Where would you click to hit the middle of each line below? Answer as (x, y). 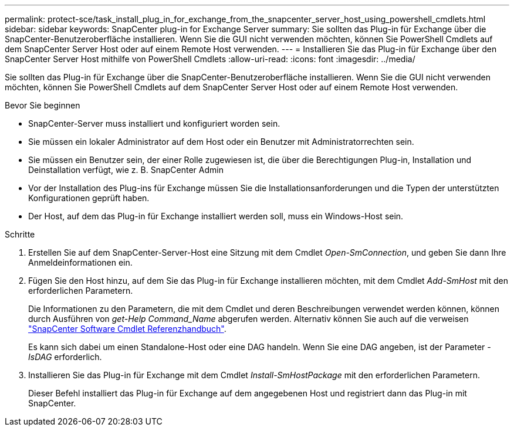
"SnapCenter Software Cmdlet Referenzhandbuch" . (127, 329)
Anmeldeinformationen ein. (80, 262)
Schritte (20, 234)
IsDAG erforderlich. (65, 357)
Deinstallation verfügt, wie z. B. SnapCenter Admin (126, 170)
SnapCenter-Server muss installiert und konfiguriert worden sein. (154, 123)
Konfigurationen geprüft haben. (89, 198)
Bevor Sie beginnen (43, 105)
